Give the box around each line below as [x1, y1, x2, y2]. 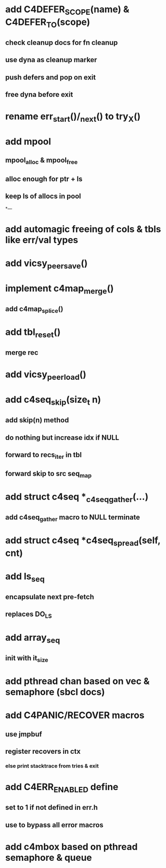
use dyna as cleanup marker [5, 56, 97, 64]
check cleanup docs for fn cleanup [5, 38, 118, 47]
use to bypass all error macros [5, 821, 103, 829]
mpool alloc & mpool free [5, 156, 78, 166]
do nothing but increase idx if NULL [5, 433, 120, 442]
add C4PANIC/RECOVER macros [5, 709, 145, 721]
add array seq [5, 632, 60, 645]
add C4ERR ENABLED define [5, 781, 119, 795]
